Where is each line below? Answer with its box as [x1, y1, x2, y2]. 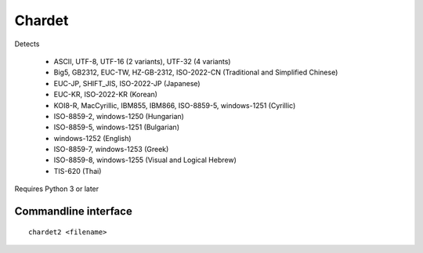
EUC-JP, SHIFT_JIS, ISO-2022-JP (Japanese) [53, 78, 201, 88]
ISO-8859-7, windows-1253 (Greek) [53, 145, 169, 154]
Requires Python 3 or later [14, 184, 99, 193]
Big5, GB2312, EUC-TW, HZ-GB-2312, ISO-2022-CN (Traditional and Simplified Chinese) [53, 67, 338, 78]
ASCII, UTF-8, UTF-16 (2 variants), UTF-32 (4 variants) [53, 56, 231, 66]
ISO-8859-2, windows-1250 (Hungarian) [53, 111, 184, 121]
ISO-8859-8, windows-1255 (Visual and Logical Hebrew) [53, 155, 237, 164]
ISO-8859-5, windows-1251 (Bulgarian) [53, 122, 180, 132]
